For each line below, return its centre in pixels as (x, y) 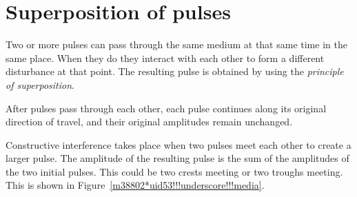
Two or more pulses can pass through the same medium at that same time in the (176, 44)
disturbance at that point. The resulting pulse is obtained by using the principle (175, 71)
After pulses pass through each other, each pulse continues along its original (166, 108)
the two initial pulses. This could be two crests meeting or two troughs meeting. (174, 171)
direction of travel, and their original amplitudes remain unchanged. (149, 122)
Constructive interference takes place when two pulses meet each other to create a (178, 144)
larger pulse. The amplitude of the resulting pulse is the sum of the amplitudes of (177, 158)
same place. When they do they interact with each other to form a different (165, 58)
